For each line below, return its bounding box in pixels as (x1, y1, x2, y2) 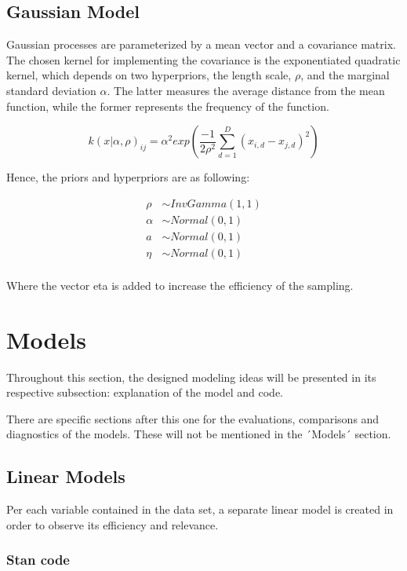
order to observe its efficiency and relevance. (6, 516, 219, 533)
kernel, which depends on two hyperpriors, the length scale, (6, 67, 292, 83)
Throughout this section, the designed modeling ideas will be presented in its (6, 368, 376, 385)
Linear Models (6, 464, 125, 489)
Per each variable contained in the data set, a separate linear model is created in (6, 501, 394, 518)
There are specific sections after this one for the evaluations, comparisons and (6, 410, 380, 426)
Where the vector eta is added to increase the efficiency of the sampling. (6, 276, 354, 293)
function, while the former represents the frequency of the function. (6, 97, 329, 114)
